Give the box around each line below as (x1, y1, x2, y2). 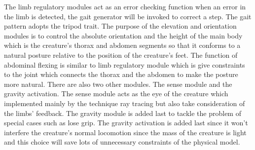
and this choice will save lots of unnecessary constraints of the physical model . (4, 137, 240, 147)
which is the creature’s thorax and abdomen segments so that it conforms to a (4, 40, 241, 50)
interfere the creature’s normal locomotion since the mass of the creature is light (4, 127, 247, 137)
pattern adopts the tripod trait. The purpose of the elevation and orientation (4, 21, 237, 31)
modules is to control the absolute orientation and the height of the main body (4, 30, 243, 40)
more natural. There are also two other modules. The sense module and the (4, 78, 232, 89)
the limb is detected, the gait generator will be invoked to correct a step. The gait (4, 11, 252, 21)
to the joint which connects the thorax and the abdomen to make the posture (4, 69, 238, 79)
